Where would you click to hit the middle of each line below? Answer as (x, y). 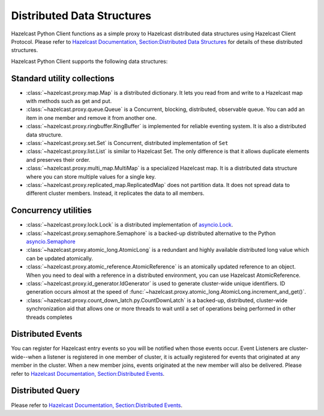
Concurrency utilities (52, 211)
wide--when (26, 357)
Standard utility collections (63, 78)
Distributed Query (46, 391)
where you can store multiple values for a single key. (91, 176)
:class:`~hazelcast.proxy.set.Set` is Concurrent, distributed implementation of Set (127, 143)
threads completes (49, 317)
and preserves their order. (58, 159)
